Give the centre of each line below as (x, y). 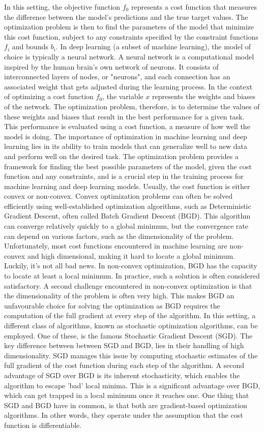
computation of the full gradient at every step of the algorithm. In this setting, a (130, 315)
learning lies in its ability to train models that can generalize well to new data (126, 146)
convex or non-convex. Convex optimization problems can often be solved (118, 196)
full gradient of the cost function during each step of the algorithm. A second (124, 365)
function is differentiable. (43, 425)
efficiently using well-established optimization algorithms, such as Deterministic (128, 206)
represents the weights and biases (204, 96)
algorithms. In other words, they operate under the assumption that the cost (124, 415)
